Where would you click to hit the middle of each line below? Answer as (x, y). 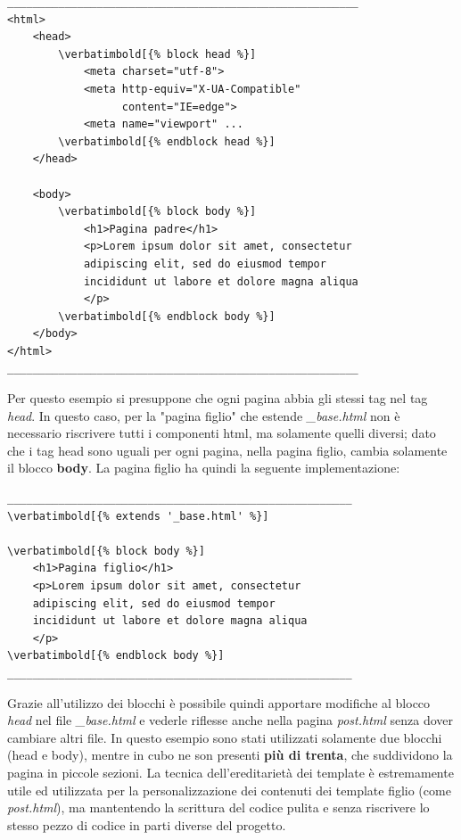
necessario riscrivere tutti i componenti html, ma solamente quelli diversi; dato (222, 433)
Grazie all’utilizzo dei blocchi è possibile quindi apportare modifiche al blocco (219, 702)
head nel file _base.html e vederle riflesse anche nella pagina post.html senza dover (230, 720)
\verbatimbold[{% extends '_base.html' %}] (138, 516)
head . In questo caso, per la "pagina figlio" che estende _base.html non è (204, 415)
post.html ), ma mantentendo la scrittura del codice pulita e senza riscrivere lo (218, 807)
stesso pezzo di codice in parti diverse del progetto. (147, 824)
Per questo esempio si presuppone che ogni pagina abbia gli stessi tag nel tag (218, 398)
